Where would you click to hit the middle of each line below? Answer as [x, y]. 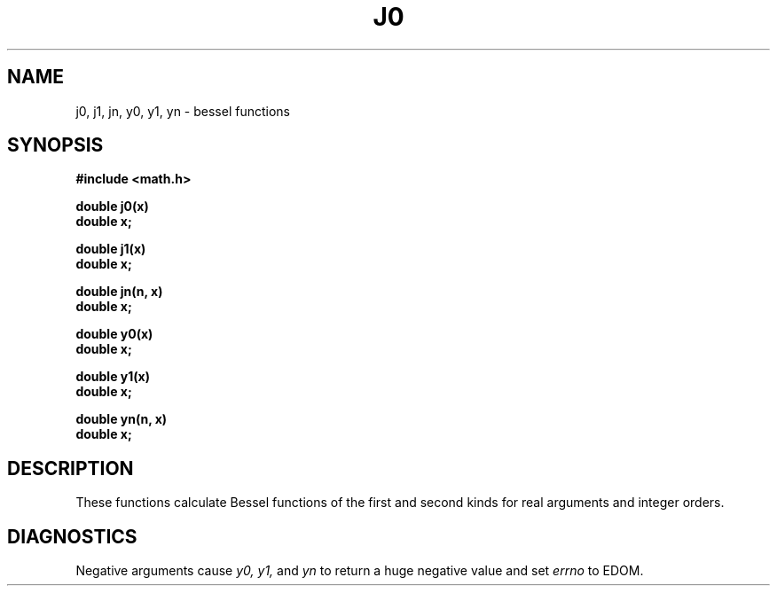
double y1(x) [113, 377]
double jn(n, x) [119, 292]
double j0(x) [112, 207]
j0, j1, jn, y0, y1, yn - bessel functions [183, 111]
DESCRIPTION [71, 468]
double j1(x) [111, 249]
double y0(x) [114, 334]
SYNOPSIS [55, 145]
